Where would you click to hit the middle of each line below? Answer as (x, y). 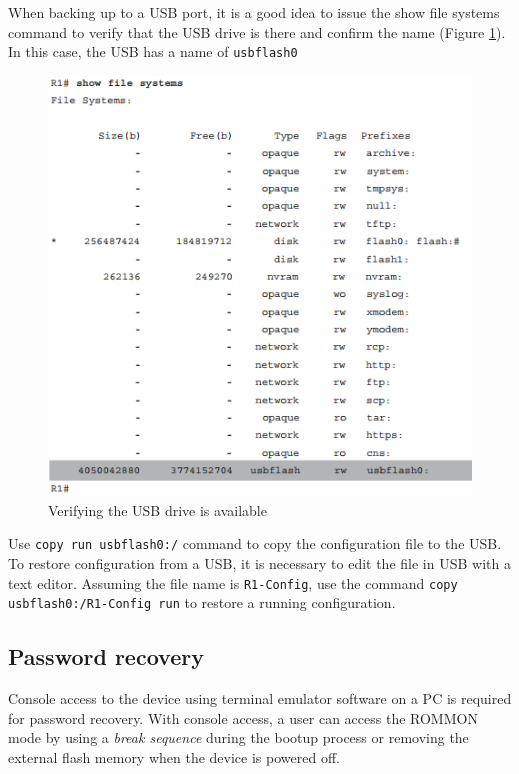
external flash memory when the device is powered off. (174, 756)
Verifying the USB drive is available (157, 509)
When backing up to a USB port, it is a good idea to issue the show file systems (254, 12)
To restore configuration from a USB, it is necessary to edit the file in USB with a (259, 563)
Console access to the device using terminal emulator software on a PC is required (260, 698)
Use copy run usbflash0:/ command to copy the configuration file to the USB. (255, 543)
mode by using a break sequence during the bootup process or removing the (238, 737)
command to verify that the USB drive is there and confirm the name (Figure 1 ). (257, 31)
